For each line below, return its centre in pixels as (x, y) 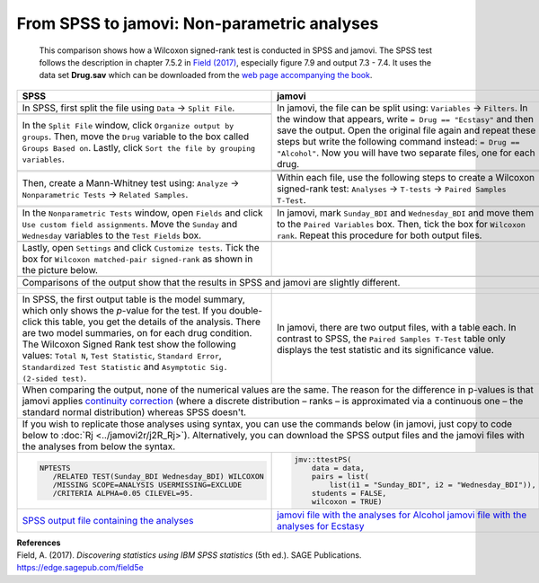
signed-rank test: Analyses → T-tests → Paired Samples (392, 189)
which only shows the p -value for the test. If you (124, 310)
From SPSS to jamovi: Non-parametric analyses (198, 23)
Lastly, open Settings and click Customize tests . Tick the (141, 247)
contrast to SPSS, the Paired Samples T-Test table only (392, 339)
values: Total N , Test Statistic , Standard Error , (122, 355)
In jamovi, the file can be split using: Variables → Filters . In (402, 108)
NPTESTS (55, 468)
